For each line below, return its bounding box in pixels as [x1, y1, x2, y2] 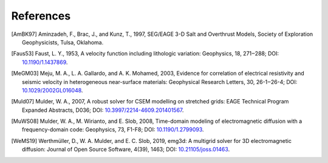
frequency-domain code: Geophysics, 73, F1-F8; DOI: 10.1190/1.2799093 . [22, 126, 204, 133]
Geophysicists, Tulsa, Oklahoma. [22, 38, 104, 46]
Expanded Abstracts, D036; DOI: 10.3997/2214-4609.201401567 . [22, 106, 184, 114]
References [11, 9, 71, 23]
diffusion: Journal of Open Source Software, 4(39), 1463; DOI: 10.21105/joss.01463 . [22, 146, 230, 153]
